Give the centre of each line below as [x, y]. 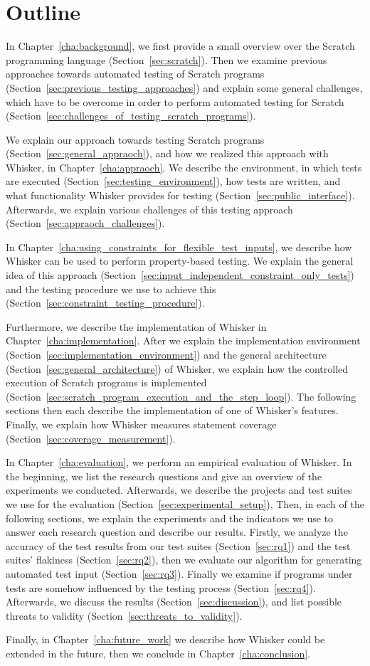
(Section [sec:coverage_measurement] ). [91, 438]
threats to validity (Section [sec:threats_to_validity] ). [124, 615]
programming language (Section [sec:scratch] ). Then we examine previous [166, 59]
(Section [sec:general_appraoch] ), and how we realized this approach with [167, 153]
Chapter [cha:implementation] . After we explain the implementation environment [183, 340]
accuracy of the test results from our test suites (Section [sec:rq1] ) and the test [178, 545]
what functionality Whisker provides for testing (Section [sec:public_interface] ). [180, 195]
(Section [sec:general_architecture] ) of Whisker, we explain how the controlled [177, 368]
